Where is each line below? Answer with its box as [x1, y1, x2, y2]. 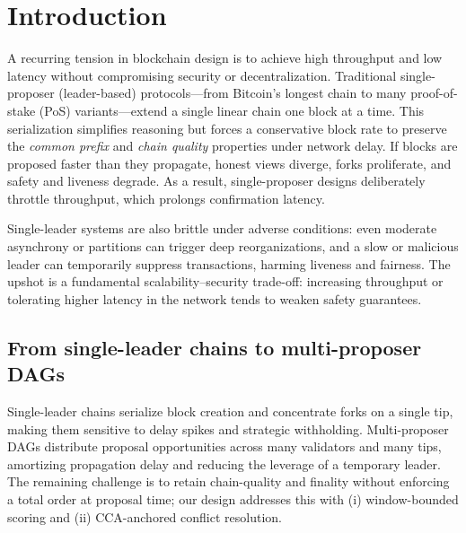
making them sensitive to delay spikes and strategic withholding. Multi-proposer [7, 419, 449, 438]
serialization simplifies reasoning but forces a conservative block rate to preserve [7, 118, 447, 137]
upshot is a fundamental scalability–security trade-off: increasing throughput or [7, 272, 444, 291]
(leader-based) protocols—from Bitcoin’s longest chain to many [58, 83, 407, 102]
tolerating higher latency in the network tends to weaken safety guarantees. [7, 289, 422, 308]
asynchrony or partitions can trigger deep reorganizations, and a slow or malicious [7, 237, 459, 256]
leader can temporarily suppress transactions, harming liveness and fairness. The [7, 254, 451, 273]
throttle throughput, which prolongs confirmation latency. [7, 188, 325, 207]
